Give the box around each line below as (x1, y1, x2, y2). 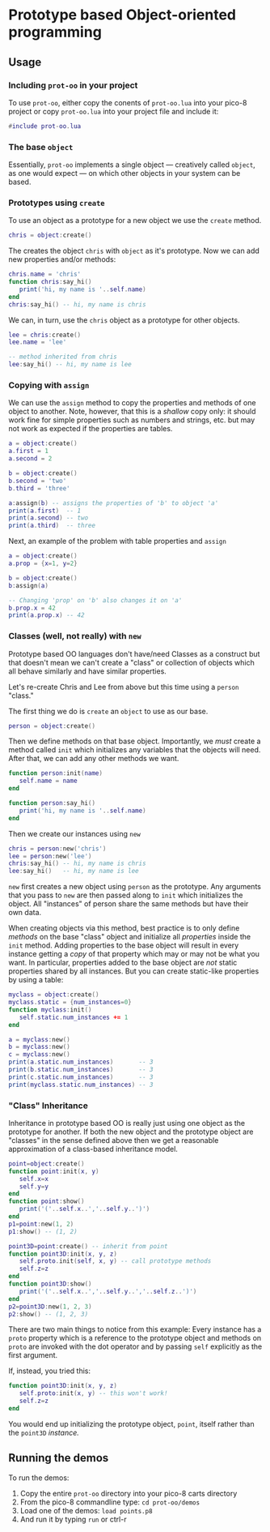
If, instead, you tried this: (8, 1366, 91, 1376)
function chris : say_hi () (8, 278, 92, 286)
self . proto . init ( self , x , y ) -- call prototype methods (19, 1257, 212, 1265)
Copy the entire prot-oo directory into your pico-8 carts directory (19, 1488, 238, 1498)
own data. (8, 908, 42, 918)
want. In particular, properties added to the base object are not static (8, 958, 238, 968)
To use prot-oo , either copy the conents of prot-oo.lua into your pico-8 (8, 97, 247, 107)
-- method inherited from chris (8, 353, 117, 362)
